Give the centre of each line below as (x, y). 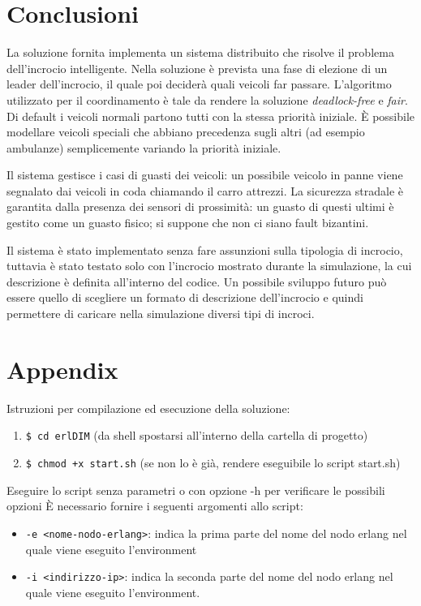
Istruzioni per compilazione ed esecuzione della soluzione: (148, 408)
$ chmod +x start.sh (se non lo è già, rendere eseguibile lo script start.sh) (213, 462)
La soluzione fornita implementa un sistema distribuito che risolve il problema (200, 52)
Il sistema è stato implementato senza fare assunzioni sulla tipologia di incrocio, (205, 249)
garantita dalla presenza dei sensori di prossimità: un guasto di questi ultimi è (200, 206)
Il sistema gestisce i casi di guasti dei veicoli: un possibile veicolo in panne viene (205, 175)
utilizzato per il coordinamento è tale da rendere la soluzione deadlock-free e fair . (207, 99)
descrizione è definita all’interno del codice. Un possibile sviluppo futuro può (197, 281)
